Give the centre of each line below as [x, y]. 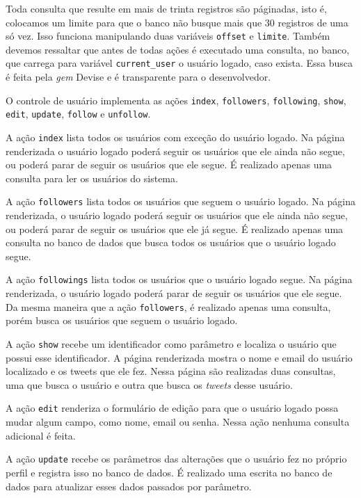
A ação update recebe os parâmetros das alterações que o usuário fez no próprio [176, 459]
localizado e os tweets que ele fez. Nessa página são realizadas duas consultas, [171, 371]
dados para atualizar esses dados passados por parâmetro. [129, 486]
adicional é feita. [41, 435]
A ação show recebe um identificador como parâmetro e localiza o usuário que [171, 343]
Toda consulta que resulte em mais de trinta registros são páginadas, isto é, [166, 8]
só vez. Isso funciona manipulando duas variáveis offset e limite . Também [168, 36]
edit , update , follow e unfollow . [78, 114]
